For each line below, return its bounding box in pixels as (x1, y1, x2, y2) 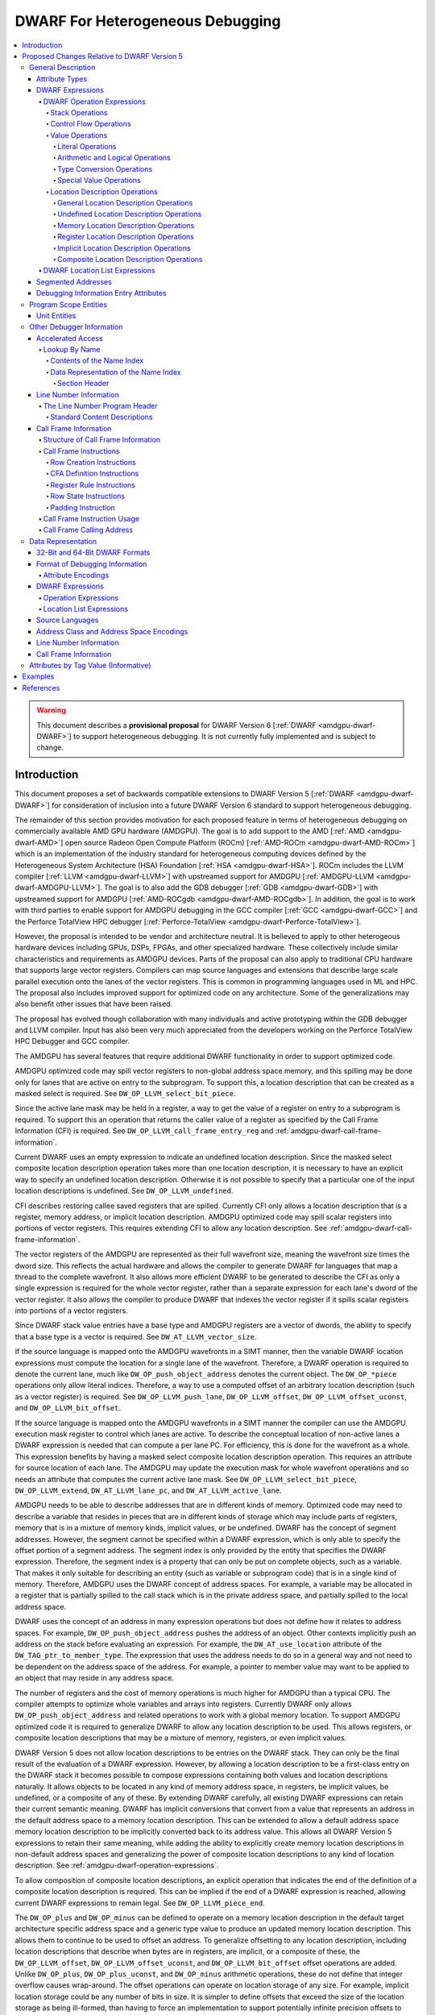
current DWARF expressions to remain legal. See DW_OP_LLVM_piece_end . (14, 1898, 266, 1908)
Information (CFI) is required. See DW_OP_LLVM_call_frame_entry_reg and (14, 1126, 274, 1136)
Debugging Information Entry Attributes (36, 289, 167, 298)
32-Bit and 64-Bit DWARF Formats (36, 548, 151, 558)
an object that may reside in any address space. (14, 1673, 175, 1683)
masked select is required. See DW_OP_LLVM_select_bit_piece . (14, 1089, 236, 1099)
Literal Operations (57, 142, 117, 152)
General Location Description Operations (57, 198, 193, 208)
